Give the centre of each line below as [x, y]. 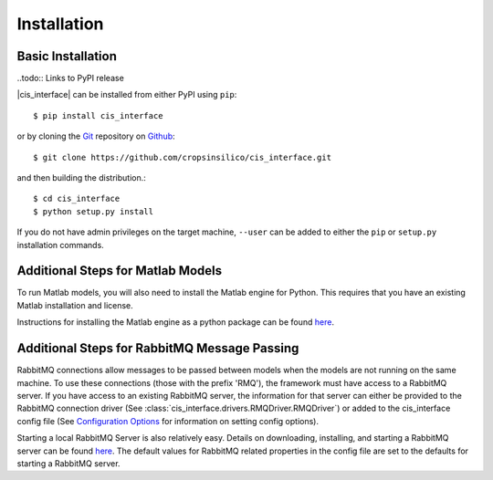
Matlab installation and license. [75, 305]
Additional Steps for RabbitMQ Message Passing [158, 348]
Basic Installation [67, 56]
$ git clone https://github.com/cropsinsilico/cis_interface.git [183, 157]
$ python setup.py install [94, 211]
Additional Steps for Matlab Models [120, 271]
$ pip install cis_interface [98, 115]
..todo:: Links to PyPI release [71, 78]
